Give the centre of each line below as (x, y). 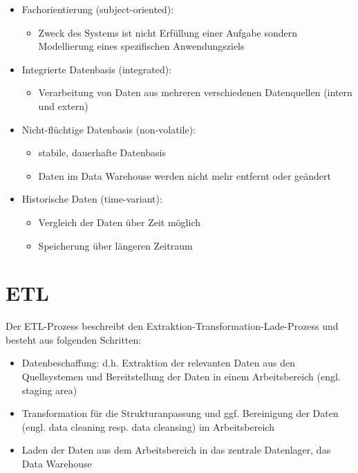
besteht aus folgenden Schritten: (74, 339)
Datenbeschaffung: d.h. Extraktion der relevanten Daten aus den (159, 363)
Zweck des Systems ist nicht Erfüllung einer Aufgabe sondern (168, 32)
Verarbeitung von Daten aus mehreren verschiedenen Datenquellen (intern (195, 92)
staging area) (49, 390)
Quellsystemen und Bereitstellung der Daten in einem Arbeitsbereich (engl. (181, 377)
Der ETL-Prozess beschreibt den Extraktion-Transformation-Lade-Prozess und (172, 326)
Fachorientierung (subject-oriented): (98, 9)
